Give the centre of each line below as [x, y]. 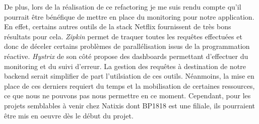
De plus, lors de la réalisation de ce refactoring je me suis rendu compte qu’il [123, 7]
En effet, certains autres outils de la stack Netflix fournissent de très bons [118, 26]
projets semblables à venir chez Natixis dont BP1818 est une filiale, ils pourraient [129, 105]
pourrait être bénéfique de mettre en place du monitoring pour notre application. [129, 16]
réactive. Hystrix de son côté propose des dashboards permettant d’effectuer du [126, 56]
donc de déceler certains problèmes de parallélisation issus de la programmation [127, 46]
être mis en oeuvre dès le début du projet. [69, 115]
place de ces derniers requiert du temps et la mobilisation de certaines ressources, [129, 85]
